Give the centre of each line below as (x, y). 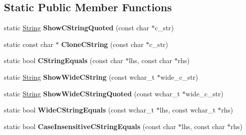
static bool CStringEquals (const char (64, 60)
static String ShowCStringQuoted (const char (77, 28)
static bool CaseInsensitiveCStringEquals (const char (90, 126)
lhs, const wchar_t (188, 110)
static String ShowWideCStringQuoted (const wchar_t (92, 93)
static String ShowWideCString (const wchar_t (79, 77)
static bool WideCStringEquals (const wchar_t (79, 110)
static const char (29, 44)
